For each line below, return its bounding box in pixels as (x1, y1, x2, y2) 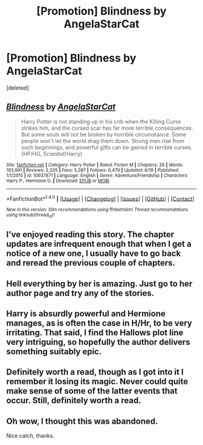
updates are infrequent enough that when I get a (6, 239, 192, 249)
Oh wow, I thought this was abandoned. (6, 416, 158, 426)
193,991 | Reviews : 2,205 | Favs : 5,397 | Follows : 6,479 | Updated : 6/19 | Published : (6, 167, 179, 173)
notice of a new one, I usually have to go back (6, 249, 181, 259)
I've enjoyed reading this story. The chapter (6, 229, 175, 240)
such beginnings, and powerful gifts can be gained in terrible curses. (21, 144, 193, 151)
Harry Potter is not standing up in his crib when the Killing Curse (21, 118, 181, 125)
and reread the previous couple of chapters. (6, 258, 175, 268)
